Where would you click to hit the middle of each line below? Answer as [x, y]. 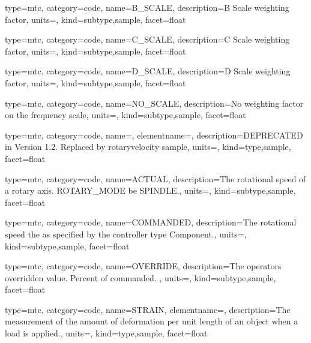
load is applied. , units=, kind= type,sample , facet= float [106, 333]
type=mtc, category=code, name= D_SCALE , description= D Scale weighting [148, 71]
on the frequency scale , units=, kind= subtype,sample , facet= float [125, 115]
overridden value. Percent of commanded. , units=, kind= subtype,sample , [140, 277]
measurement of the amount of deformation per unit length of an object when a [152, 321]
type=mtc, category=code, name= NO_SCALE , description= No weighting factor [154, 103]
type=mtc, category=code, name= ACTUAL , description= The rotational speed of [155, 178]
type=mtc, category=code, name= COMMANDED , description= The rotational [151, 222]
